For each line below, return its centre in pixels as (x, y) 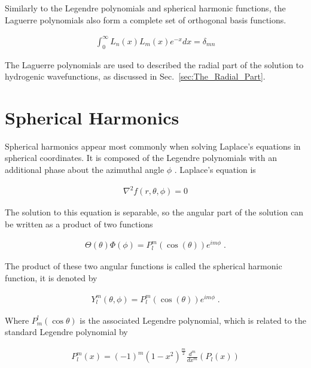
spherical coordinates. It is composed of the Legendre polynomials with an (141, 158)
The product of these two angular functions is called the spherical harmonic (144, 266)
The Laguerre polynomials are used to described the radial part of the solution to (154, 64)
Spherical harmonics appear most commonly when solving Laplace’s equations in (153, 146)
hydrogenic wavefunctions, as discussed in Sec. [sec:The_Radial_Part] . (135, 76)
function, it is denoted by (51, 278)
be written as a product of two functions (79, 223)
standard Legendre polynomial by (66, 332)
